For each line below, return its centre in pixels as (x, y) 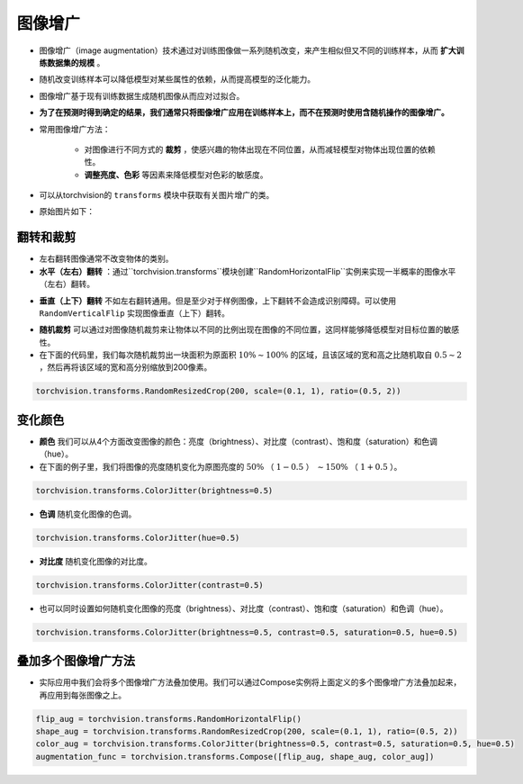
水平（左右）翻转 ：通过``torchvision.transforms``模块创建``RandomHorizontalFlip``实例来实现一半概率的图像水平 (248, 271)
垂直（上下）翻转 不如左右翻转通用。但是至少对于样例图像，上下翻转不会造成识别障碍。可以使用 (217, 301)
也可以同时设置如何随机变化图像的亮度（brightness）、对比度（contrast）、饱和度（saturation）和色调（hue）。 (243, 608)
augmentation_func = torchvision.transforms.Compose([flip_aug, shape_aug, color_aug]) (235, 757)
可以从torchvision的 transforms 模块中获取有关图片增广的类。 (157, 195)
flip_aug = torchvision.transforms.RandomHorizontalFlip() (168, 719)
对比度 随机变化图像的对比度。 (95, 561)
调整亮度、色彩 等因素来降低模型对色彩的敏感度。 (176, 175)
